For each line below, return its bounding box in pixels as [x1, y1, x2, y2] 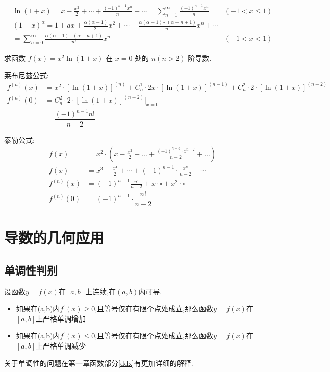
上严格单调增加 [36, 313, 86, 324]
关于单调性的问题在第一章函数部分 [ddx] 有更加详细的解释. [4, 357, 193, 368]
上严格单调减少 [36, 340, 86, 351]
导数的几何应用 [4, 227, 105, 248]
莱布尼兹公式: [4, 69, 49, 80]
